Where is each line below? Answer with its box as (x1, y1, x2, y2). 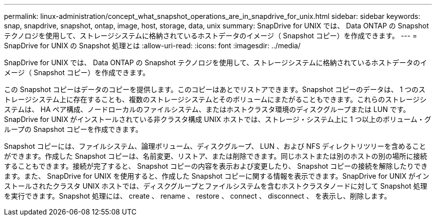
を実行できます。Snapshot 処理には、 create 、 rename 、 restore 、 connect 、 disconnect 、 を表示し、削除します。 (4, 192, 391, 200)
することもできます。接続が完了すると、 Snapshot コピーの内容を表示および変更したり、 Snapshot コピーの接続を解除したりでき (4, 162, 428, 170)
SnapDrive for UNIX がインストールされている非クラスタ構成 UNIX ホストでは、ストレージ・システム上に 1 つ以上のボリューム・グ (4, 115, 432, 123)
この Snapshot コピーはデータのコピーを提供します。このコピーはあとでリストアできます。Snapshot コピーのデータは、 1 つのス (4, 85, 426, 94)
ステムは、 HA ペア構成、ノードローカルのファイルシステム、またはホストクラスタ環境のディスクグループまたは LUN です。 (4, 105, 410, 113)
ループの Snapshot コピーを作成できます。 (4, 125, 142, 133)
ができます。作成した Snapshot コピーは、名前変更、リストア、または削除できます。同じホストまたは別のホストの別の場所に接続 (4, 152, 428, 160)
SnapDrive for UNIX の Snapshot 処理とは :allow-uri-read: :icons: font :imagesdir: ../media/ (4, 41, 301, 50)
